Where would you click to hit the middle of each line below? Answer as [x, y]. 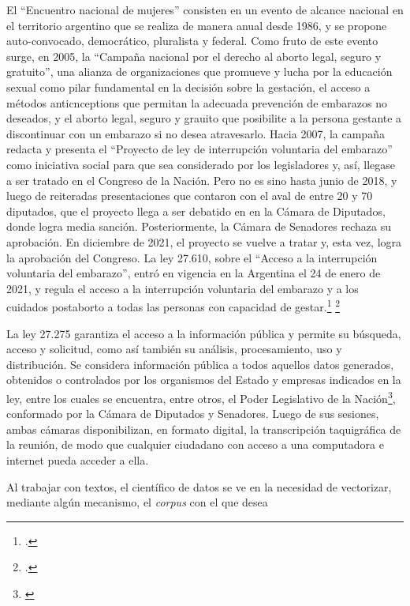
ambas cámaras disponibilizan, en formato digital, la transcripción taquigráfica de [204, 429]
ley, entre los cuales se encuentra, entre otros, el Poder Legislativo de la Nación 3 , [201, 397]
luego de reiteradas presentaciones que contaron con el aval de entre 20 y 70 [190, 196]
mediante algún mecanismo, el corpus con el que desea [137, 502]
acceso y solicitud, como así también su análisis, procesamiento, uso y [174, 349]
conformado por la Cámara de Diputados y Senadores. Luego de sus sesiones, [193, 414]
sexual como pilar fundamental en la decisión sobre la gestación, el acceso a [188, 87]
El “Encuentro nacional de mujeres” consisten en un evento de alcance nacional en [205, 9]
